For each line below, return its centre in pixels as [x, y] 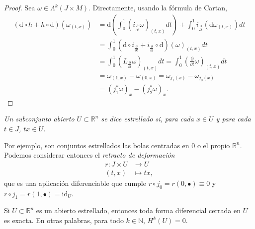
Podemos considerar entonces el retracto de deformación [89, 155]
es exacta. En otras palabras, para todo [64, 220]
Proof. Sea [20, 7]
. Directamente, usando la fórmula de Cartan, [158, 7]
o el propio [213, 145]
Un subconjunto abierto [39, 119]
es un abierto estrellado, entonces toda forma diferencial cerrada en [138, 210]
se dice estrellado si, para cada [147, 119]
